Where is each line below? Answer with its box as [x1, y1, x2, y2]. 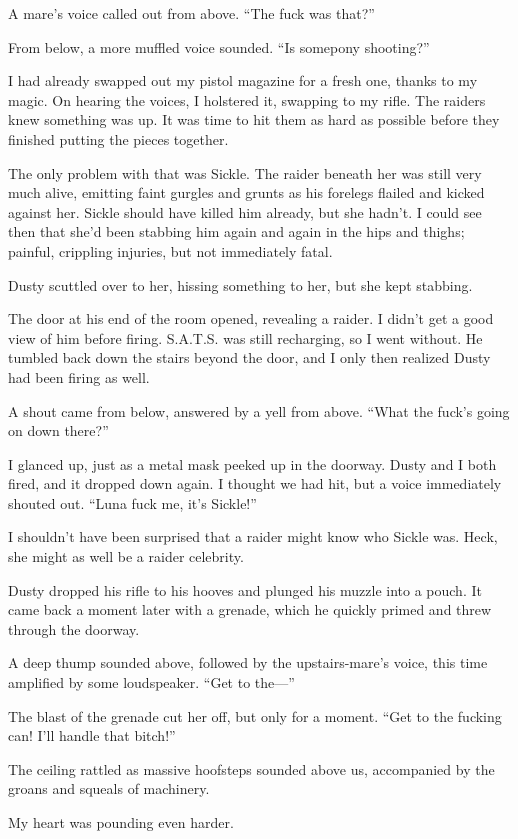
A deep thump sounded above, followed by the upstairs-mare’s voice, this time [8, 652, 488, 673]
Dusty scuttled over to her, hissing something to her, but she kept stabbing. [8, 274, 473, 295]
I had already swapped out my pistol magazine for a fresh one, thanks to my [8, 70, 478, 91]
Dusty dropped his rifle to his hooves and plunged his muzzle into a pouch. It [8, 579, 482, 600]
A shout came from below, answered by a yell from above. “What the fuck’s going [8, 400, 510, 421]
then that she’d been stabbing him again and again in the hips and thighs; [8, 221, 465, 242]
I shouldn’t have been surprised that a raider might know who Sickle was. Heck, [8, 526, 498, 547]
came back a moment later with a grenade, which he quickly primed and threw [8, 599, 492, 620]
